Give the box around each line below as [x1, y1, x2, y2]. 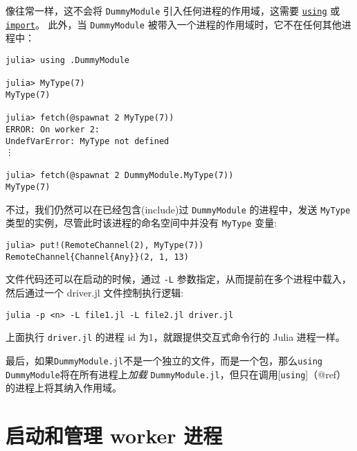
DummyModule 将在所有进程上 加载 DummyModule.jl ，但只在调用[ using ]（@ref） [6, 366, 347, 381]
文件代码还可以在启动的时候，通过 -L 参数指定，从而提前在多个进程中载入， [6, 272, 351, 286]
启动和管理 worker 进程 [6, 421, 223, 450]
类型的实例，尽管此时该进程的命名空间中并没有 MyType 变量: [6, 215, 277, 230]
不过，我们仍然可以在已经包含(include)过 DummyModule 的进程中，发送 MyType [6, 202, 351, 216]
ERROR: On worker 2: [6, 124, 100, 134]
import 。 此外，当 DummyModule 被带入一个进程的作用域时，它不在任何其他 [6, 17, 342, 31]
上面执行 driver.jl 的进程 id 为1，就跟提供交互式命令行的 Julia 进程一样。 [6, 330, 345, 344]
